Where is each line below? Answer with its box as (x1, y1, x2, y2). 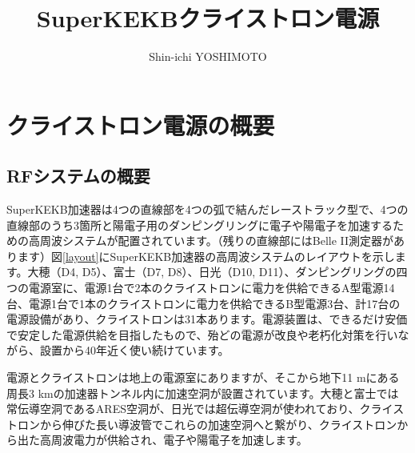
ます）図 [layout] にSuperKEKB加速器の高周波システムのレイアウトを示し (17, 247, 395, 264)
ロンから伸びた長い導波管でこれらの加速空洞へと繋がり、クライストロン (17, 415, 397, 432)
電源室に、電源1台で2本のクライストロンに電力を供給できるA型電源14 (28, 279, 395, 296)
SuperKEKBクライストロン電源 (36, 2, 380, 34)
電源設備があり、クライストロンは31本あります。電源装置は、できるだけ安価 (6, 311, 408, 327)
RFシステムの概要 (6, 163, 150, 188)
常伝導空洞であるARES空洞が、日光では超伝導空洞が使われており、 (6, 400, 360, 417)
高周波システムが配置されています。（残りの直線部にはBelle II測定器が (28, 232, 394, 249)
